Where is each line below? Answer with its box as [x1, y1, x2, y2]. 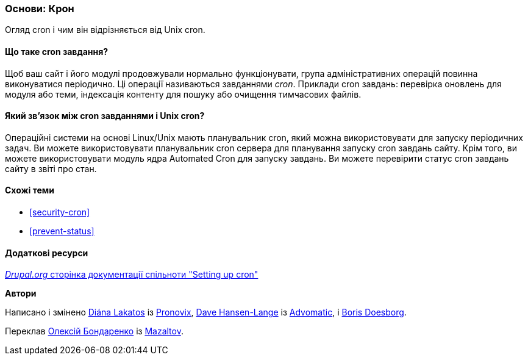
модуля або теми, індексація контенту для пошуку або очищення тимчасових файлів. [5, 88, 362, 99]
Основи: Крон [5, 2, 74, 15]
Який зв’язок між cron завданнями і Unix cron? [5, 110, 205, 121]
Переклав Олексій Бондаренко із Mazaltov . [5, 326, 184, 337]
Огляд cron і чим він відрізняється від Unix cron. [5, 24, 205, 35]
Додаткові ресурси [5, 247, 88, 258]
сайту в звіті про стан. [5, 163, 97, 174]
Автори [5, 288, 37, 299]
